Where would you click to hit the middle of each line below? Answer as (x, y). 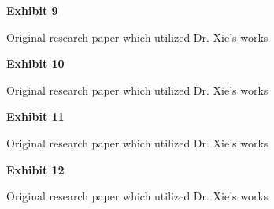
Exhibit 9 (32, 10)
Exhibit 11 (35, 116)
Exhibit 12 (35, 169)
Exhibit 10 (35, 63)
